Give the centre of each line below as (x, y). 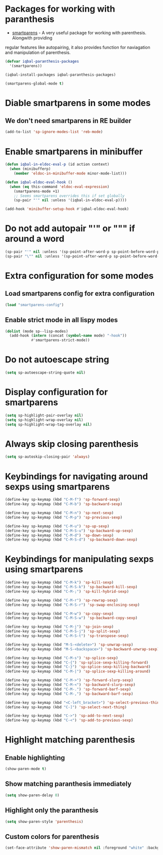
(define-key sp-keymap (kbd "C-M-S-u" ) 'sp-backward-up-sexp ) (69, 530)
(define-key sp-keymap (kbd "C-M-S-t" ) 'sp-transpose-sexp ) (67, 636)
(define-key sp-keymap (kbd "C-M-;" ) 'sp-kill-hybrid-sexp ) (67, 591)
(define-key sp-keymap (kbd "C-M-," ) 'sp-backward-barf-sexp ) (69, 694)
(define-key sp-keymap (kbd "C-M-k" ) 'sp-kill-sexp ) (59, 582)
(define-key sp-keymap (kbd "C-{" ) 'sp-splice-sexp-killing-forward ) (77, 662)
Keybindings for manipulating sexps (79, 559)
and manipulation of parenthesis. (38, 52)
